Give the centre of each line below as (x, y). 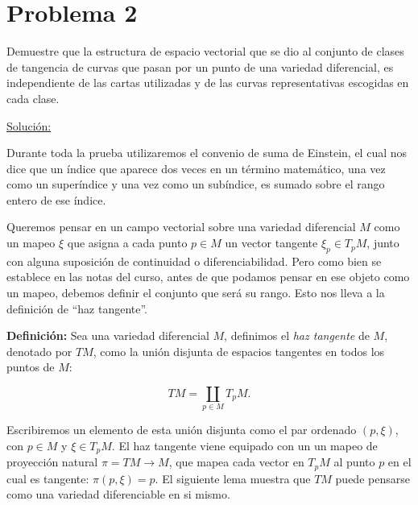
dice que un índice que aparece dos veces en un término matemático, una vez (196, 168)
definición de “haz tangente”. (77, 308)
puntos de (31, 367)
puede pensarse (372, 478)
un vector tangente (271, 243)
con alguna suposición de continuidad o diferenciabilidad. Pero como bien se (194, 261)
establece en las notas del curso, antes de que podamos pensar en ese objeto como (208, 277)
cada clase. (33, 98)
